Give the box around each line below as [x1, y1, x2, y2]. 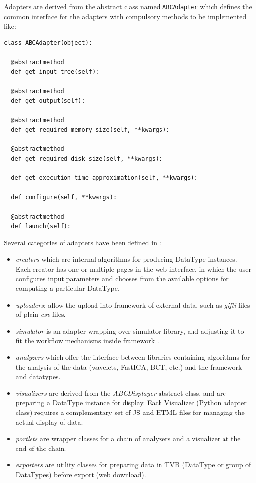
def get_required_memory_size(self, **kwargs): [11, 126, 170, 134]
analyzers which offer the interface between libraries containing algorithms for [15, 352, 250, 362]
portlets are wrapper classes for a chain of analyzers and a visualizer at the [15, 433, 241, 444]
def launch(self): [11, 223, 71, 230]
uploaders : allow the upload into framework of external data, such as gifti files [15, 299, 250, 310]
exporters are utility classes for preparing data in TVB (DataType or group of [15, 459, 251, 470]
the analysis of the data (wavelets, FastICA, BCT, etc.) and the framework [15, 361, 242, 372]
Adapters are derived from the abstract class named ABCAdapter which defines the [4, 1, 252, 11]
